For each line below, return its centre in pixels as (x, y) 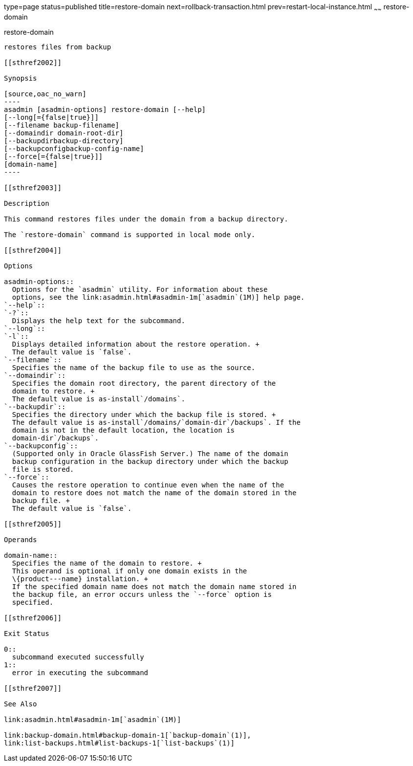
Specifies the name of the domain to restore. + (107, 563)
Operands (21, 539)
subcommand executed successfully (78, 657)
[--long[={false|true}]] (51, 117)
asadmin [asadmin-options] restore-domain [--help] (105, 109)
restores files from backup (58, 47)
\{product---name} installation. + (80, 579)
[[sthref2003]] (33, 187)
